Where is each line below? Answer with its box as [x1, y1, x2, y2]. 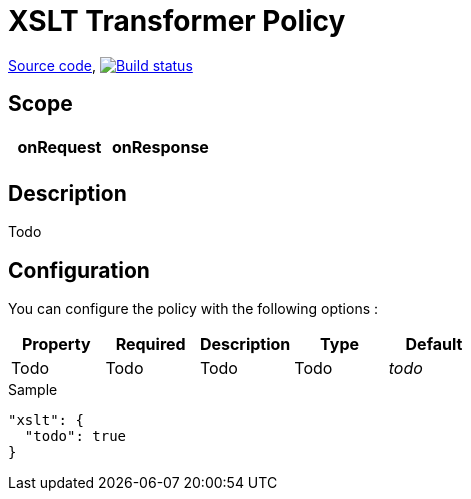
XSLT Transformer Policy [8, 4, 346, 38]
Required [115, 334, 186, 355]
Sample [8, 381, 58, 399]
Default [405, 334, 463, 355]
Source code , [8, 56, 96, 74]
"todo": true [24, 428, 127, 445]
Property [21, 334, 91, 355]
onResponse [111, 136, 209, 157]
